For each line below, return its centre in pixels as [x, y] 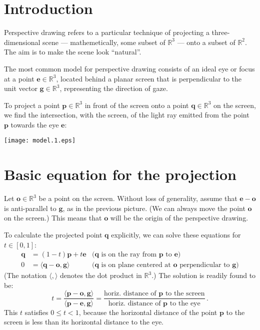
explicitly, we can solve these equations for [176, 235]
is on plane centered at [136, 265]
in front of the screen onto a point [137, 105]
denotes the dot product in [101, 275]
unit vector [21, 88]
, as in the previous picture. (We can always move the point [154, 208]
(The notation [25, 275]
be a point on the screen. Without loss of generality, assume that [138, 198]
